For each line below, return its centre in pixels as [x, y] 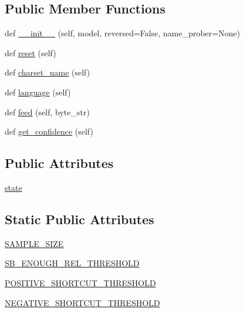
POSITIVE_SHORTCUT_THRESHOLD [80, 282]
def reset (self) [30, 52]
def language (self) [38, 92]
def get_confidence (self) [49, 131]
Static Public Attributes [79, 219]
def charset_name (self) [48, 72]
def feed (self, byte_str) [47, 112]
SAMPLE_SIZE [34, 243]
